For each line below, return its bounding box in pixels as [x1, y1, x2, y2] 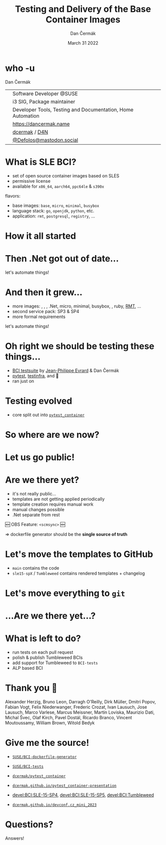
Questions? [5, 819, 53, 830]
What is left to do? [5, 633, 81, 644]
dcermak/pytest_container [12, 774, 66, 779]
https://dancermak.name [12, 120, 70, 127]
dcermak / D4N [12, 128, 48, 135]
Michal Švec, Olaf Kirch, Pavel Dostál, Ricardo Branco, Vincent [5, 715, 132, 721]
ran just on [12, 378, 35, 384]
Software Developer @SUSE [12, 90, 78, 97]
